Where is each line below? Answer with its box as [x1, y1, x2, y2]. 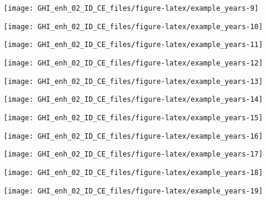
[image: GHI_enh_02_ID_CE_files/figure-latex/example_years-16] [4, 132, 263, 140]
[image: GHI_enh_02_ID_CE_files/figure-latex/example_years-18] [4, 168, 263, 177]
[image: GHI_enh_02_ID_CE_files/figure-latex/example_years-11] [4, 40, 263, 49]
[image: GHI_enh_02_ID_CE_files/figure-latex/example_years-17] [4, 150, 263, 159]
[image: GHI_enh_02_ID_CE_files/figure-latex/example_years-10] [4, 22, 263, 31]
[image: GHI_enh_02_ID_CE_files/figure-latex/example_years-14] [4, 95, 263, 104]
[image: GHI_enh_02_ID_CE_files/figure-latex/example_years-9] [4, 4, 259, 12]
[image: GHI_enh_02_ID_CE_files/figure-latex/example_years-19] [4, 186, 263, 195]
